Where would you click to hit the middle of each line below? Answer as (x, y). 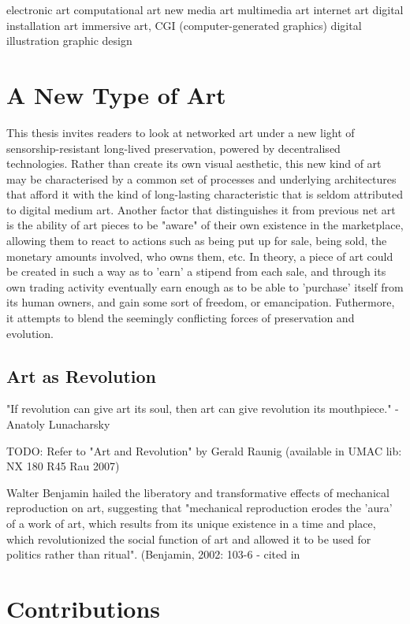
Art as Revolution (81, 375)
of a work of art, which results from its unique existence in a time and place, (191, 523)
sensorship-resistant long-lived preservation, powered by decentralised (173, 148)
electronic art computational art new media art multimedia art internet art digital (205, 9)
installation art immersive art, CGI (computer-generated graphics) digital (184, 25)
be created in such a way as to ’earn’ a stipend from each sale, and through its (196, 271)
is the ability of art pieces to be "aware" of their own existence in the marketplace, (205, 225)
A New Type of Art (116, 94)
